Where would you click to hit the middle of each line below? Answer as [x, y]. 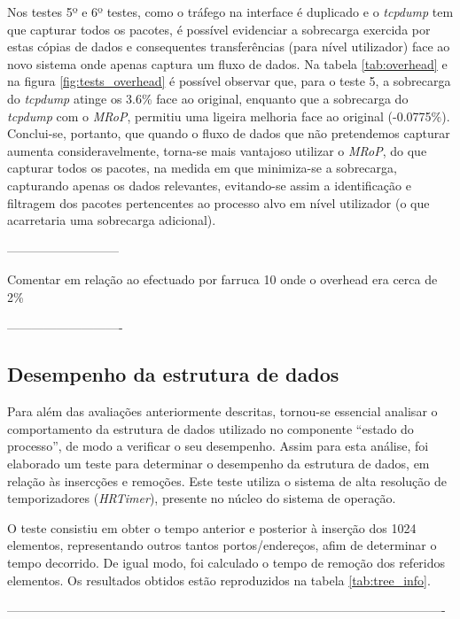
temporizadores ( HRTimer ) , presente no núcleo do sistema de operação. [202, 498]
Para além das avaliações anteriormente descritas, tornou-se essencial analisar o [222, 411]
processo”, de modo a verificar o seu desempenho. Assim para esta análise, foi [218, 446]
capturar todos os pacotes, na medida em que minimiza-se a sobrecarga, [202, 168]
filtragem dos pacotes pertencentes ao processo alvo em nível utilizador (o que [218, 202]
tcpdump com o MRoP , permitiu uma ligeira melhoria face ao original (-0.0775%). [229, 116]
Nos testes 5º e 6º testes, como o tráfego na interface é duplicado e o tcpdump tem [230, 12]
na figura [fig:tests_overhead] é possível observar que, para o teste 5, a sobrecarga [229, 81]
